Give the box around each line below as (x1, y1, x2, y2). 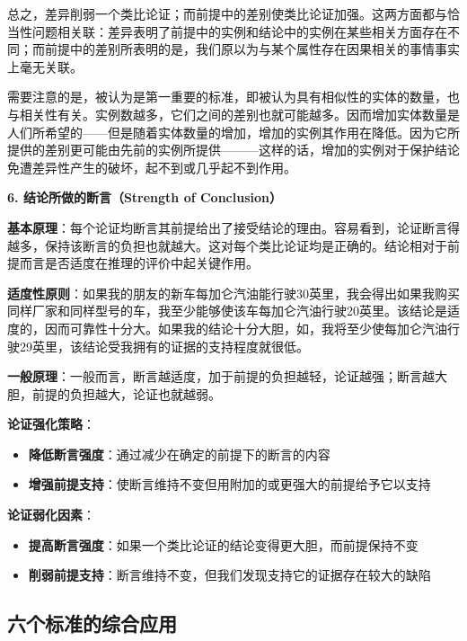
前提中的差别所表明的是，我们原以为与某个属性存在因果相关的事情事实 (44, 40, 460, 58)
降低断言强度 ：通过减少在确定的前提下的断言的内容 (28, 444, 330, 463)
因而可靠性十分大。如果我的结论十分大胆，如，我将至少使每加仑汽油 (44, 318, 447, 337)
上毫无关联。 (7, 57, 83, 76)
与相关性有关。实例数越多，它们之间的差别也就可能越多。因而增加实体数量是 (7, 104, 460, 123)
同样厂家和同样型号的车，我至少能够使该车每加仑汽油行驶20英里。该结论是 (7, 301, 447, 320)
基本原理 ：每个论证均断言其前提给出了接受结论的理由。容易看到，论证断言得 (7, 218, 460, 236)
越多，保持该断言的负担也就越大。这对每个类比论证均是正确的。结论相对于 (7, 236, 447, 254)
